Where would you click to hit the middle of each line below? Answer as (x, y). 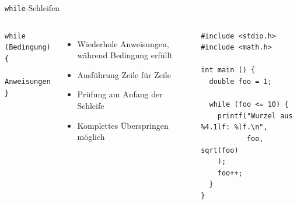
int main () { (228, 70)
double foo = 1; (240, 82)
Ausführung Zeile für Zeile (124, 74)
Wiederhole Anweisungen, (123, 43)
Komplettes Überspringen (123, 125)
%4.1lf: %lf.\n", (234, 127)
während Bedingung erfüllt (125, 55)
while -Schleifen (32, 8)
